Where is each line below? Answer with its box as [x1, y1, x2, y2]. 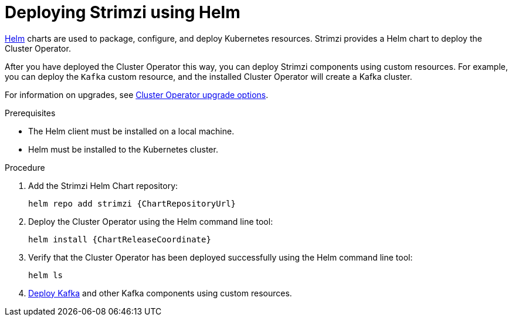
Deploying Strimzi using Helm [5, 2, 240, 22]
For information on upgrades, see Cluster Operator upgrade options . [5, 89, 269, 100]
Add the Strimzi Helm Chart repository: [28, 180, 178, 191]
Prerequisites [5, 107, 56, 118]
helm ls [28, 270, 63, 280]
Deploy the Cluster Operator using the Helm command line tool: [28, 216, 273, 227]
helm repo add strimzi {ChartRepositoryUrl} [28, 198, 236, 208]
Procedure [5, 162, 45, 173]
